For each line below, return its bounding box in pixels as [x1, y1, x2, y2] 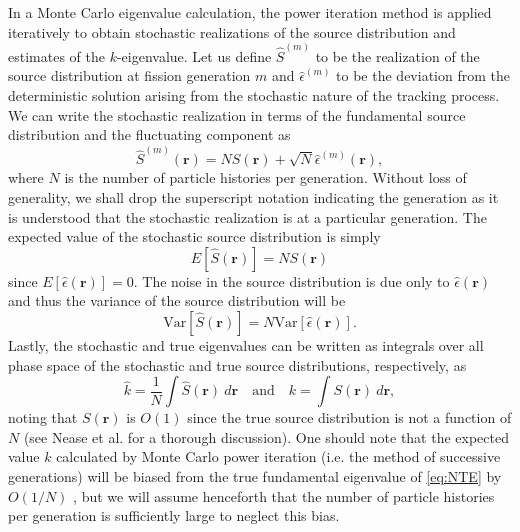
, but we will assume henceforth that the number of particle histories [73, 485, 495, 506]
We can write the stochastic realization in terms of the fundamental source [8, 104, 466, 125]
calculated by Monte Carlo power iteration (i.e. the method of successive [56, 446, 501, 467]
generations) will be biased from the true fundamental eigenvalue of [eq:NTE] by [8, 466, 502, 486]
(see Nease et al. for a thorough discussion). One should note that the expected [23, 426, 509, 447]
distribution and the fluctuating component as [8, 124, 291, 145]
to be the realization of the [315, 45, 480, 66]
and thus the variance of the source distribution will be [8, 290, 346, 311]
